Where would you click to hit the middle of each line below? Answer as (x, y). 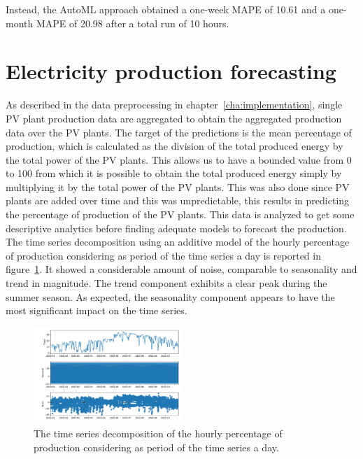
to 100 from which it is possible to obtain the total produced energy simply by (174, 173)
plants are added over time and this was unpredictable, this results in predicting (178, 200)
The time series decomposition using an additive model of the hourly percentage (178, 242)
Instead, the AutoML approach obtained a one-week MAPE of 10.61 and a (166, 9)
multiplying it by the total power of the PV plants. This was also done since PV (178, 186)
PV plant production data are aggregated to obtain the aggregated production (174, 118)
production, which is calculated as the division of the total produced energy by (175, 146)
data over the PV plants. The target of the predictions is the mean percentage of (179, 132)
